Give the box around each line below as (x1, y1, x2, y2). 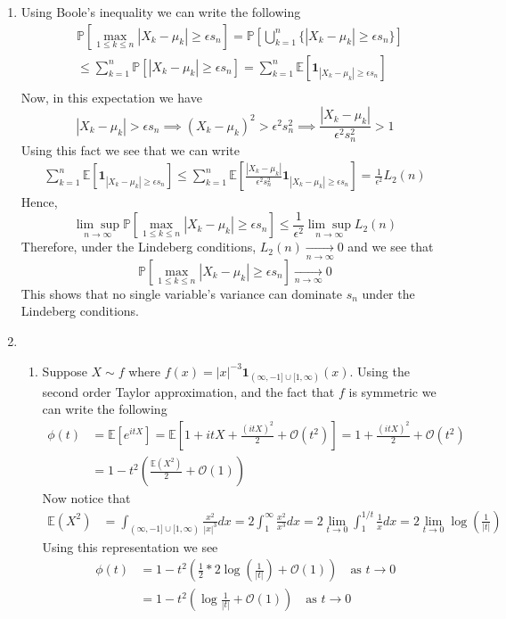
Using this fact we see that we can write (20, 140, 241, 159)
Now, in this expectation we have (20, 87, 202, 106)
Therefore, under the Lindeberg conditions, (20, 237, 257, 256)
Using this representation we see (42, 537, 218, 556)
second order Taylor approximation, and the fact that (42, 382, 335, 400)
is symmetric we (348, 382, 437, 400)
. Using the (349, 361, 410, 380)
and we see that (347, 237, 434, 256)
